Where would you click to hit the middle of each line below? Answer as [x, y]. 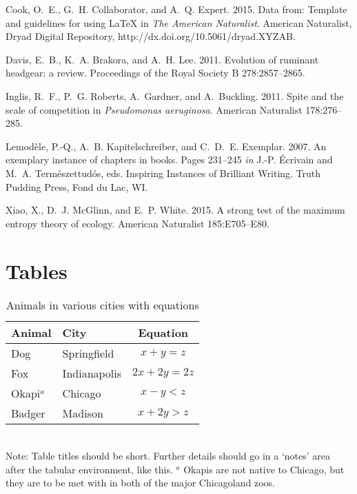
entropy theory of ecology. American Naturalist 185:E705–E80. [137, 223]
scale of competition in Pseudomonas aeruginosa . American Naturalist [154, 109]
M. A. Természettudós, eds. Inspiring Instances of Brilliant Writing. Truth [163, 173]
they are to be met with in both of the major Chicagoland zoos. [140, 483]
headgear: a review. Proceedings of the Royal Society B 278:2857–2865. [155, 73]
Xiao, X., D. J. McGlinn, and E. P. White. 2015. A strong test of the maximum [175, 210]
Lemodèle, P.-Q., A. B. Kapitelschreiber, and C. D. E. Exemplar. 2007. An [166, 146]
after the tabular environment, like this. [89, 469]
